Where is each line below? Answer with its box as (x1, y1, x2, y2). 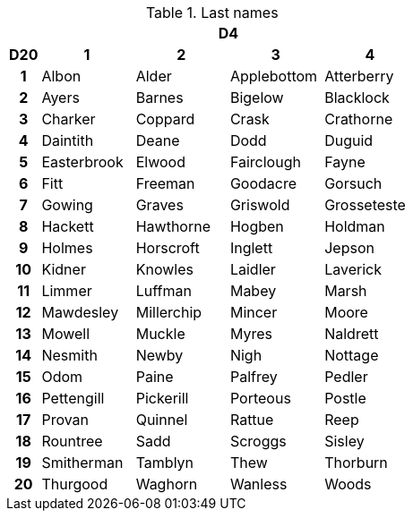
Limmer (41, 282, 92, 300)
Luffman (135, 282, 192, 300)
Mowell (41, 325, 90, 343)
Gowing (41, 196, 93, 214)
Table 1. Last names (145, 4, 279, 21)
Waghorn (135, 475, 198, 493)
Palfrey (229, 368, 278, 386)
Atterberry (324, 67, 394, 85)
